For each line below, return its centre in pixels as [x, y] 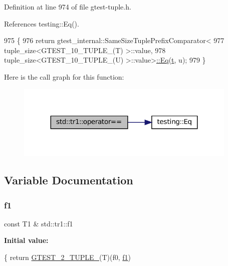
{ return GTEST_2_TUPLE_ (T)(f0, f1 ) [68, 257]
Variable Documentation [69, 180]
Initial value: [26, 240]
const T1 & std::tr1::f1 [39, 223]
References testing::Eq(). [42, 23]
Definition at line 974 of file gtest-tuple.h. [68, 7]
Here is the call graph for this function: [64, 76]
